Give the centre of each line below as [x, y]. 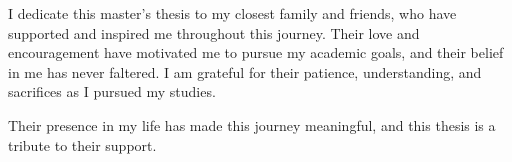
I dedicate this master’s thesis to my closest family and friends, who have [232, 13]
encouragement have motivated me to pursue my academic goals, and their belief [256, 52]
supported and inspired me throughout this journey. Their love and [214, 32]
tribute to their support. [82, 144]
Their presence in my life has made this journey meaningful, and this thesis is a [252, 124]
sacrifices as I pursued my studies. [112, 91]
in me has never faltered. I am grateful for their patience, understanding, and [245, 71]
